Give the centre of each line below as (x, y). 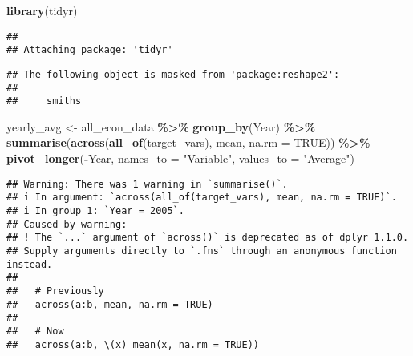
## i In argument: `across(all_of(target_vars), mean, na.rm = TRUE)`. (202, 198)
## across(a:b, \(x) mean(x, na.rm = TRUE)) (133, 344)
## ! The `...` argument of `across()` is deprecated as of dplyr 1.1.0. (208, 238)
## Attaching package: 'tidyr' (90, 50)
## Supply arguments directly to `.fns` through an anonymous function (202, 251)
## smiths (44, 101)
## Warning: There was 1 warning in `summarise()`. (147, 184)
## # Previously (55, 291)
